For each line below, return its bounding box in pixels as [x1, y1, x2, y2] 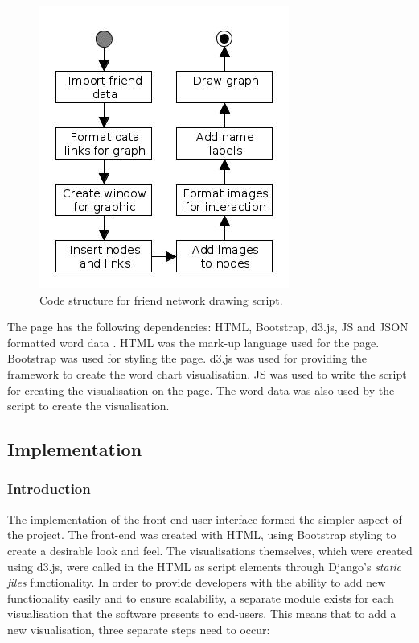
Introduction [7, 479, 91, 499]
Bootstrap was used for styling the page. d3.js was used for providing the [7, 350, 367, 367]
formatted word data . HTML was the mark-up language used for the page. [7, 334, 380, 351]
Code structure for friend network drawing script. [39, 291, 283, 308]
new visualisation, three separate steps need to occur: [7, 620, 270, 637]
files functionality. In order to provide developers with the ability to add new [7, 574, 386, 591]
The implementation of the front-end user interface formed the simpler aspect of [7, 510, 402, 527]
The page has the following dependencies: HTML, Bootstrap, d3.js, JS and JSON [7, 318, 409, 335]
